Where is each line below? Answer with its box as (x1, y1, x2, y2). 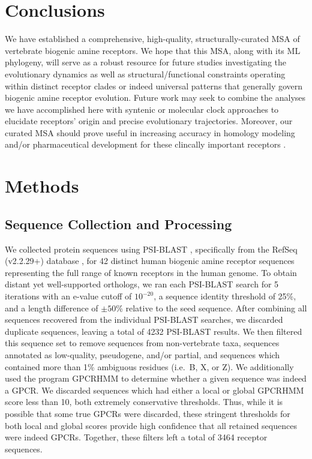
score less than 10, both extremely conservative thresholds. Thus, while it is (5, 395, 283, 408)
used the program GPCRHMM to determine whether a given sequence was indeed (5, 372, 307, 385)
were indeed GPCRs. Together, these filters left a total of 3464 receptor (5, 431, 268, 443)
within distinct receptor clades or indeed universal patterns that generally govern (5, 79, 303, 92)
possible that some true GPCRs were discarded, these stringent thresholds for (5, 407, 290, 419)
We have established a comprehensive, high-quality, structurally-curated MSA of (5, 32, 300, 45)
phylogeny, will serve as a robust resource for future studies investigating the (5, 56, 286, 68)
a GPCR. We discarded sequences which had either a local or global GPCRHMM (5, 383, 304, 396)
